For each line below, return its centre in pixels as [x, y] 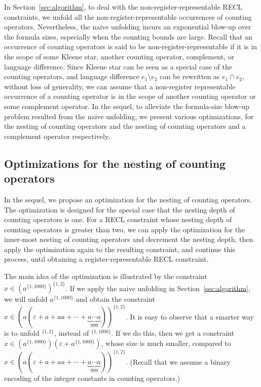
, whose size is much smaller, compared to [166, 343]
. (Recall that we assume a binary [178, 361]
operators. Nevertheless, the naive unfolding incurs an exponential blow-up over [128, 27]
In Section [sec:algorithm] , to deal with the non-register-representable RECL [123, 7]
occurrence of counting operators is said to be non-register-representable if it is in [130, 46]
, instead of [72, 333]
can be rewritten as [190, 76]
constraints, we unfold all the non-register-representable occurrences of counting [128, 16]
